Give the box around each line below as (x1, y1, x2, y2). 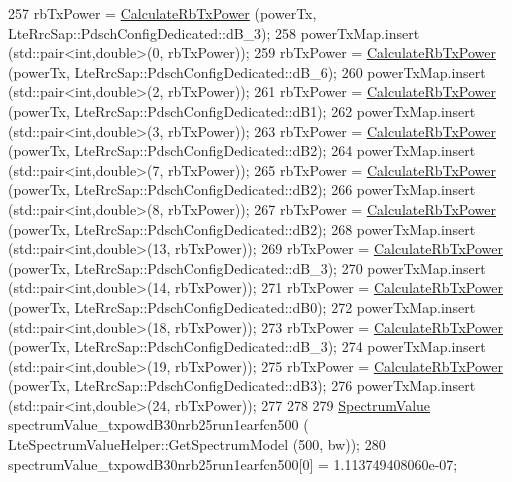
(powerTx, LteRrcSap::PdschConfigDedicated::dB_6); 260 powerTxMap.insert (8, 61, 486, 82)
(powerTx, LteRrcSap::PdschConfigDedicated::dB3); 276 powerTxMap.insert (8, 375, 476, 396)
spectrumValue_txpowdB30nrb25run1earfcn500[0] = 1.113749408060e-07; (8, 453, 458, 474)
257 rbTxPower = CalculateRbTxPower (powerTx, (8, 3, 317, 23)
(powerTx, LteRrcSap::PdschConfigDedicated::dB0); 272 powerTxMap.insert (8, 296, 476, 317)
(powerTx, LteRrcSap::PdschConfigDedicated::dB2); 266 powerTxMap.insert (8, 179, 476, 200)
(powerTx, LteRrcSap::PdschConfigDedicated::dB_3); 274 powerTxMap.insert (8, 336, 486, 357)
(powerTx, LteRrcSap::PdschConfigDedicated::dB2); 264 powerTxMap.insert (8, 140, 476, 161)
